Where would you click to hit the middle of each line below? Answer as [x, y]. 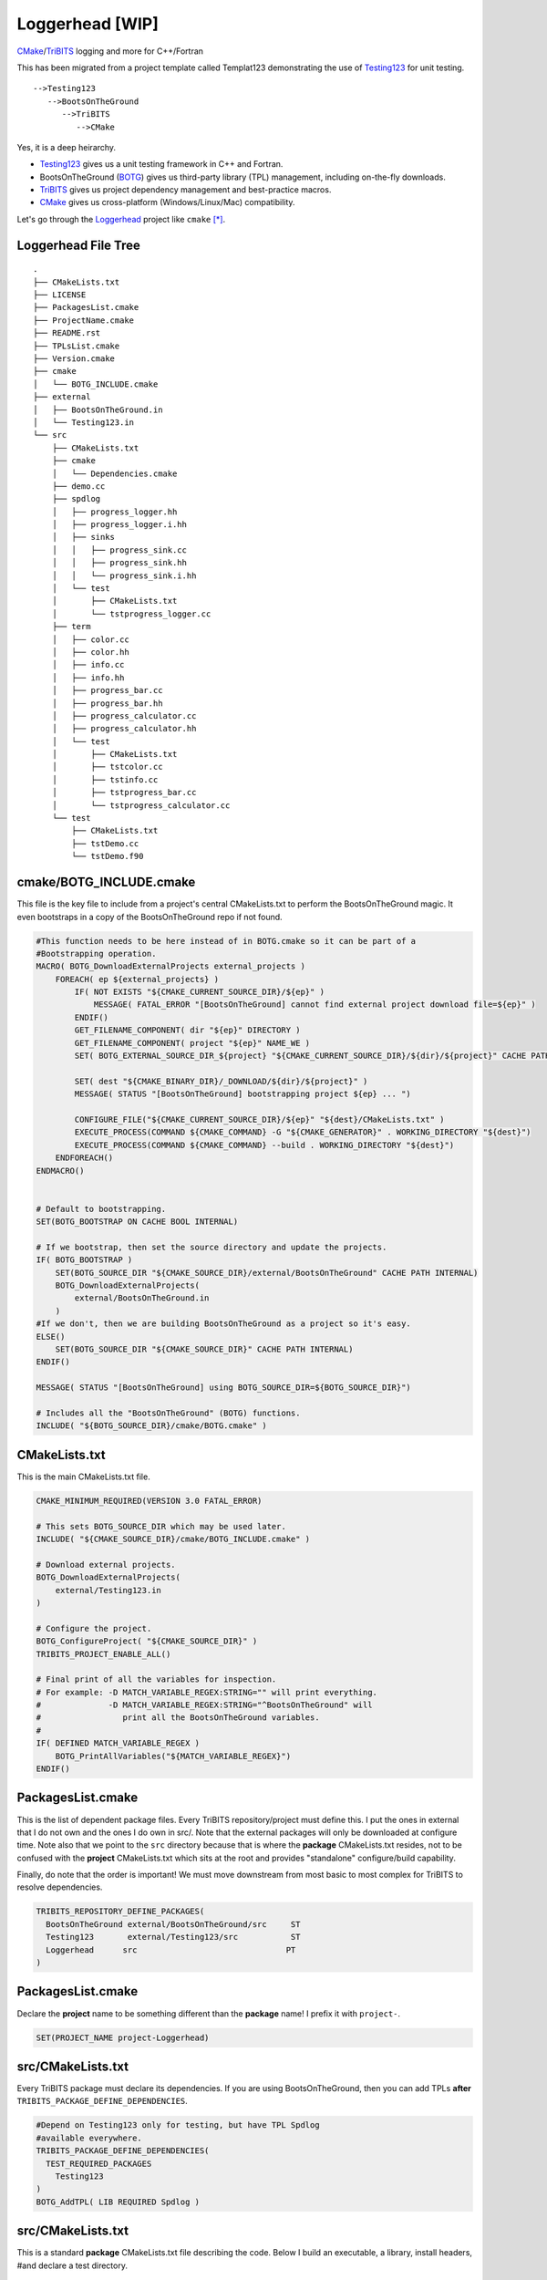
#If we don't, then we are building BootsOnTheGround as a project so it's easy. [224, 1324]
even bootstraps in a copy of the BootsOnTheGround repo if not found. [150, 917]
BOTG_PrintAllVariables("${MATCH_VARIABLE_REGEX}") [173, 1756]
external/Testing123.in [108, 1590]
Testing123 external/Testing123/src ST [173, 1937]
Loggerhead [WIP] [88, 24]
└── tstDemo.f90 [108, 856]
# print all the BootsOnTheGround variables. [178, 1718]
